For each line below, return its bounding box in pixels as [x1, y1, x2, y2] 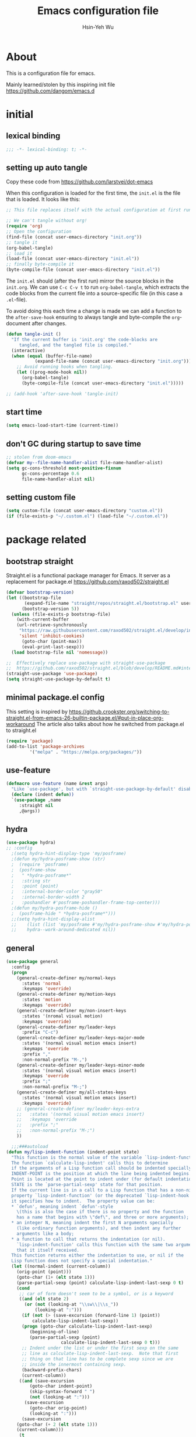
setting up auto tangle [6, 162, 87, 172]
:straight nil [19, 802, 54, 808]
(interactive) [11, 348, 45, 353]
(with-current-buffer [16, 617, 69, 622]
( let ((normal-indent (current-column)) [11, 1264, 111, 1269]
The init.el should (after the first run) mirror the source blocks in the [6, 277, 174, 284]
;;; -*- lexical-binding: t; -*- [6, 147, 87, 152]
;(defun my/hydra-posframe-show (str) [11, 856, 106, 862]
